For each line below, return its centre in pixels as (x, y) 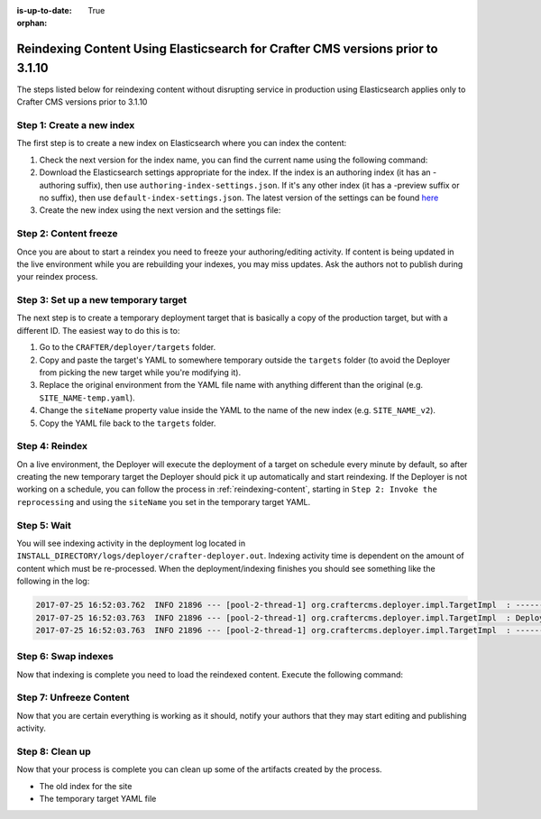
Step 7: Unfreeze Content (73, 697)
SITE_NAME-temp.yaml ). (87, 398)
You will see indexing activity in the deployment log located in (131, 543)
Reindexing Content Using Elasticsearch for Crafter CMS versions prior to (227, 49)
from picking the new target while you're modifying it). (140, 373)
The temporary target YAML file (98, 799)
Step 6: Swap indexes (65, 657)
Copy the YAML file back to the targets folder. (128, 423)
